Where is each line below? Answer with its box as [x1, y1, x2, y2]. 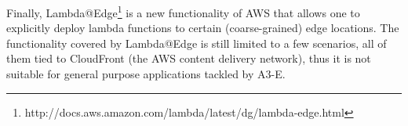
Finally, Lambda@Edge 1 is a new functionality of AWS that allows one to [6, 2, 360, 20]
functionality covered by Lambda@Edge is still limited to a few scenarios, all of [6, 34, 387, 51]
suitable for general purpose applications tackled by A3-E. [6, 66, 286, 82]
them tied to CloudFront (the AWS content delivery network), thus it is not [6, 50, 371, 67]
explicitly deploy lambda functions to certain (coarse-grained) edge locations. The [6, 20, 399, 36]
